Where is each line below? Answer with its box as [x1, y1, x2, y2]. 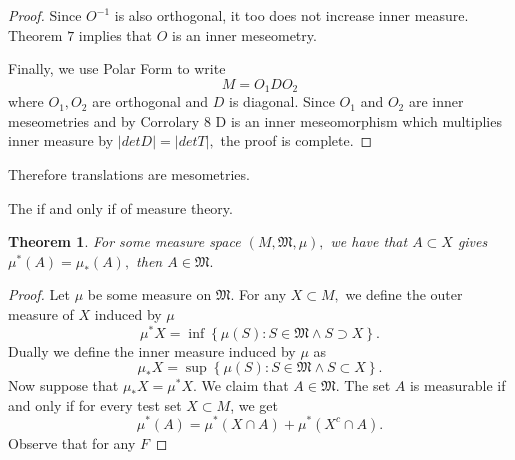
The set [344, 375, 391, 396]
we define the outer [345, 284, 463, 305]
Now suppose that [8, 375, 119, 396]
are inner [408, 91, 464, 112]
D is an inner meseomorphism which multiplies [215, 110, 502, 131]
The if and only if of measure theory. [8, 197, 233, 218]
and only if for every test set [8, 394, 182, 415]
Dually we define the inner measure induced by [8, 340, 296, 361]
